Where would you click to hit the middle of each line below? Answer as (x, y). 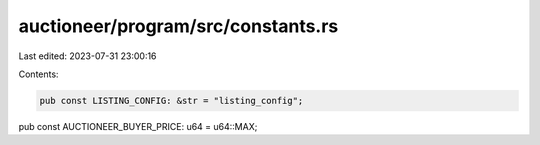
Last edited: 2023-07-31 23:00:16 (87, 56)
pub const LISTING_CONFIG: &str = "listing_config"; (171, 100)
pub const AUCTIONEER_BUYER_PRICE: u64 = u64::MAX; (138, 126)
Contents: (38, 74)
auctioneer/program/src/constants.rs (178, 26)
